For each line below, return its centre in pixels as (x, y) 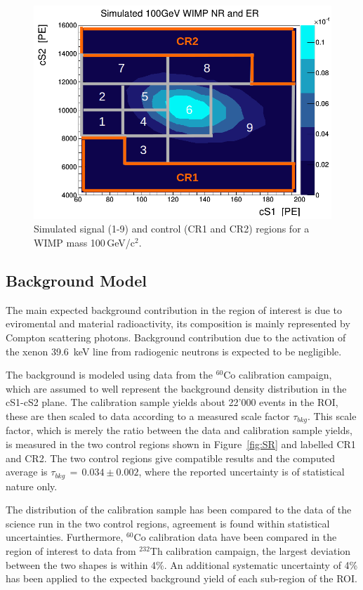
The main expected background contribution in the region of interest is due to (174, 309)
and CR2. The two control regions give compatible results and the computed (171, 458)
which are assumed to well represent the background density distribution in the (176, 388)
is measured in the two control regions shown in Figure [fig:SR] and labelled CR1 (181, 444)
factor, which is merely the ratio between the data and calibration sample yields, (179, 430)
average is (27, 472)
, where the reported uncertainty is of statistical (242, 472)
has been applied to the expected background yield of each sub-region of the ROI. (181, 578)
